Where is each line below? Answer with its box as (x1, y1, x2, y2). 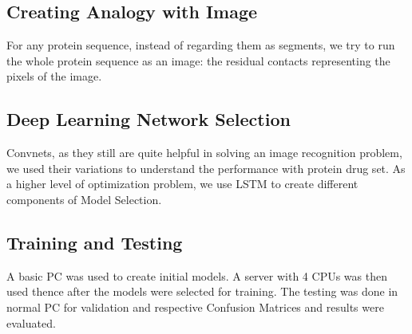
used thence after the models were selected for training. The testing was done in (6, 283, 398, 300)
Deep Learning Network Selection (6, 107, 291, 132)
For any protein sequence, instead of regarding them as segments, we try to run (6, 37, 395, 53)
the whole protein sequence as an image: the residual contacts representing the (6, 52, 390, 69)
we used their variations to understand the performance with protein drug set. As (6, 159, 406, 176)
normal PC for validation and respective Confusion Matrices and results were (6, 298, 384, 315)
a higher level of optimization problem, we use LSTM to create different (6, 175, 359, 192)
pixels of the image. (6, 68, 102, 84)
